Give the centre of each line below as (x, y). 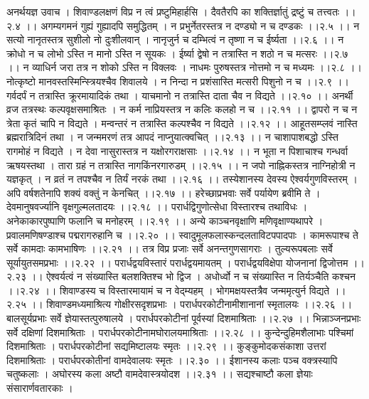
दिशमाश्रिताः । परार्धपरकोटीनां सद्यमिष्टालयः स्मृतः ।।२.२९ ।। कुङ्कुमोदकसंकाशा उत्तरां (166, 346)
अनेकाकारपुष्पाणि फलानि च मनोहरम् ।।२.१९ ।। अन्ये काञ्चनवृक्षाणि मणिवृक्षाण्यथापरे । (165, 220)
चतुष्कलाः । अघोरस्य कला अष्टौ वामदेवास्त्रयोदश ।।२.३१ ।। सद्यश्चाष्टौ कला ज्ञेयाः (160, 374)
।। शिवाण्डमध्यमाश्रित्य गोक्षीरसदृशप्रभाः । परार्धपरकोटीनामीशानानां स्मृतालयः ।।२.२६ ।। (191, 304)
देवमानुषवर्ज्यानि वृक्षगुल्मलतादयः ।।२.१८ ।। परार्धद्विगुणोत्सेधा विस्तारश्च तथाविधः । (157, 207)
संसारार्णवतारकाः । (40, 388)
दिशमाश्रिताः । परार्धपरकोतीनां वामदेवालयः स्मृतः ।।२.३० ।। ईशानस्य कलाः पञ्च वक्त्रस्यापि (172, 360)
